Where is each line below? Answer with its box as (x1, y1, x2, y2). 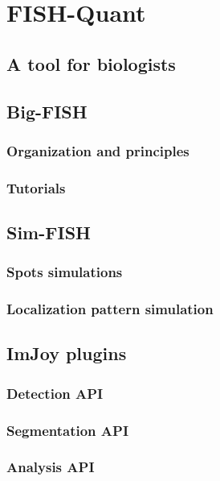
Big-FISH (6, 98, 88, 123)
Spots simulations (6, 262, 123, 282)
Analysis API (6, 457, 95, 477)
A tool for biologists (6, 51, 176, 76)
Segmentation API (6, 420, 129, 440)
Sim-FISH (6, 220, 91, 245)
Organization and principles (6, 140, 189, 160)
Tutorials (6, 177, 66, 197)
